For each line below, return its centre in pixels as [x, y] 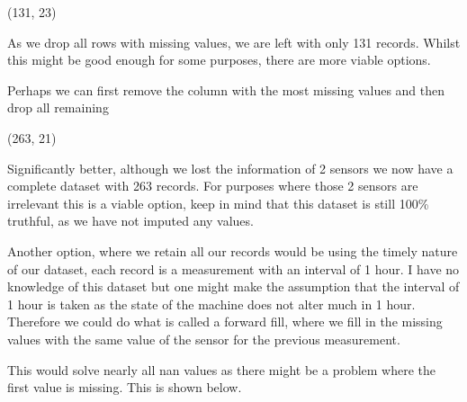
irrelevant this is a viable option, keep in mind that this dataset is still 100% [218, 203]
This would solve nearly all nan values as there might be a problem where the [222, 369]
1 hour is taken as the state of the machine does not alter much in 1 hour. [211, 304]
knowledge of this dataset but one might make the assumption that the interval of [233, 286]
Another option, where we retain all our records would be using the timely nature [233, 250]
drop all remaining [58, 107]
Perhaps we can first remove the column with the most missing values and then [226, 89]
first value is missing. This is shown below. [125, 387]
